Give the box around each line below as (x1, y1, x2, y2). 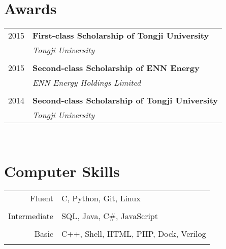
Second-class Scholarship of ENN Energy (33, 62, 200, 74)
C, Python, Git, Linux (61, 192, 141, 204)
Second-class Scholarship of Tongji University (33, 94, 218, 106)
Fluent (30, 192, 53, 204)
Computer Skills (4, 160, 120, 181)
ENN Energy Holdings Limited (33, 77, 141, 89)
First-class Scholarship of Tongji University (33, 29, 209, 42)
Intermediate (8, 209, 53, 222)
